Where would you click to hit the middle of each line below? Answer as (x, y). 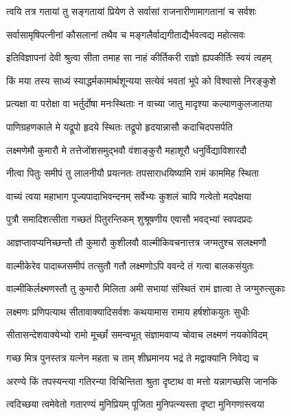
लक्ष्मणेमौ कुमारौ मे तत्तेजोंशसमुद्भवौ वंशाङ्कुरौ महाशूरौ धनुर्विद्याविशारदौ (127, 150)
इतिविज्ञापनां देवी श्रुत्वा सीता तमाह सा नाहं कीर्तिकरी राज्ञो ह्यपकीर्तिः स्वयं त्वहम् (139, 57)
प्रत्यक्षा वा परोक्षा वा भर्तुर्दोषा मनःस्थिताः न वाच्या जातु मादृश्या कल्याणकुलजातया (139, 103)
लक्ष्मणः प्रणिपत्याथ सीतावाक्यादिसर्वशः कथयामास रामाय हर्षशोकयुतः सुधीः (128, 311)
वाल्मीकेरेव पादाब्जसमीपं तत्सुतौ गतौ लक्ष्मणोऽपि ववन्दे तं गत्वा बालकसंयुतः (130, 265)
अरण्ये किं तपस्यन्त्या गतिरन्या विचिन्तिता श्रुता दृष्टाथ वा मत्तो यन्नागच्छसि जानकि (142, 381)
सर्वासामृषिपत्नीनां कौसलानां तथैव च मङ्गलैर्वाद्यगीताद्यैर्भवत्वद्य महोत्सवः (126, 34)
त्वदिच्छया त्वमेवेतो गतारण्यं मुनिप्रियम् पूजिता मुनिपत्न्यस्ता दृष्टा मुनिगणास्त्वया (135, 404)
